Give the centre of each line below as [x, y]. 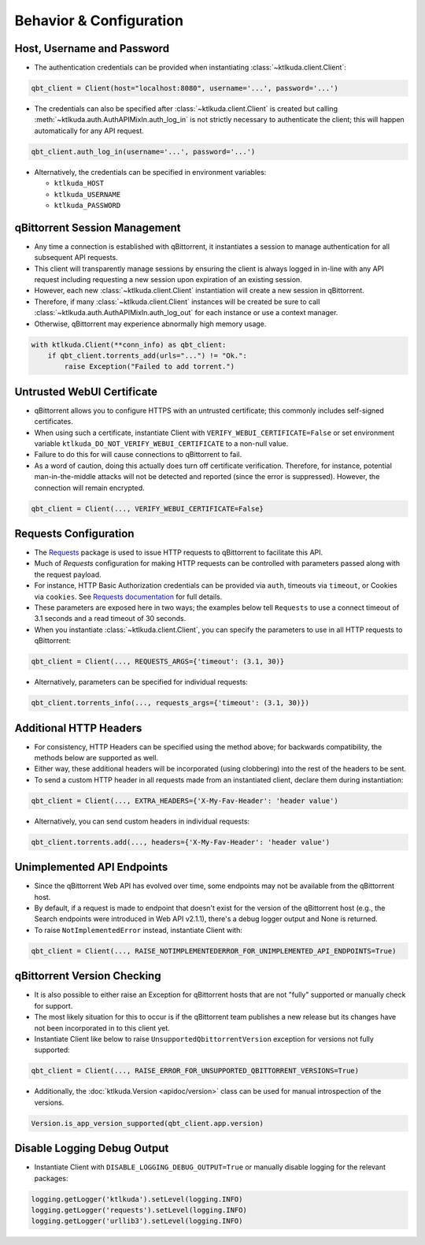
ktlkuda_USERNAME [87, 194]
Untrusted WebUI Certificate [86, 391]
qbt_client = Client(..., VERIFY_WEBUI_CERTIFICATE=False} [147, 509]
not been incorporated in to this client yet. [102, 1028]
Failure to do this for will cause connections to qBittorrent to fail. [138, 455]
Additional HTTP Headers [78, 728]
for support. [54, 1005]
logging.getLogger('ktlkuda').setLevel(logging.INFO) [137, 1199]
